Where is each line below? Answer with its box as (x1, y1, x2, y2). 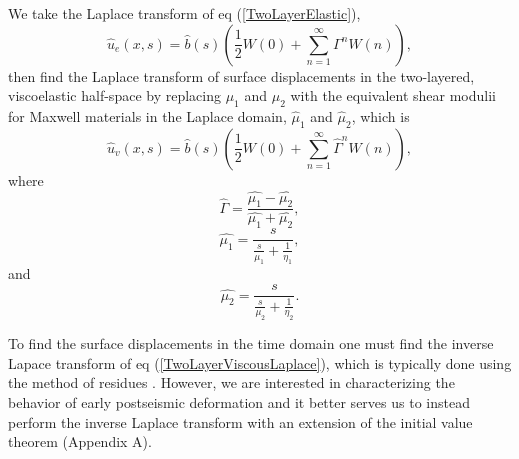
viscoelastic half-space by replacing (8, 85, 221, 106)
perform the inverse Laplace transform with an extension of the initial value (8, 411, 473, 432)
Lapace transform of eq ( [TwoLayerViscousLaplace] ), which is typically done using (8, 352, 512, 373)
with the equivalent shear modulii (290, 85, 496, 106)
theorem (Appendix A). (8, 431, 152, 452)
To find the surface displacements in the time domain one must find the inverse (8, 333, 494, 354)
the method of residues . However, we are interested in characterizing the (8, 372, 455, 393)
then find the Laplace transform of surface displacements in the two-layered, (8, 65, 475, 86)
